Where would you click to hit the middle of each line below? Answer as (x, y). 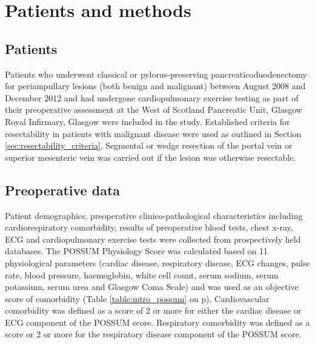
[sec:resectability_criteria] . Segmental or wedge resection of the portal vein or (149, 145)
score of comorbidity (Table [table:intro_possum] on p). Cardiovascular (137, 298)
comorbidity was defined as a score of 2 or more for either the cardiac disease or (153, 310)
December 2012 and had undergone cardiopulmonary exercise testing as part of (152, 97)
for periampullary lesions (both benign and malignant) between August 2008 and (155, 86)
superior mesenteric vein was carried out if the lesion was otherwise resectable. (151, 157)
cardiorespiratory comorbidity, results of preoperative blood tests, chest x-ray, (149, 227)
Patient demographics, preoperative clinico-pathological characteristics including (154, 215)
